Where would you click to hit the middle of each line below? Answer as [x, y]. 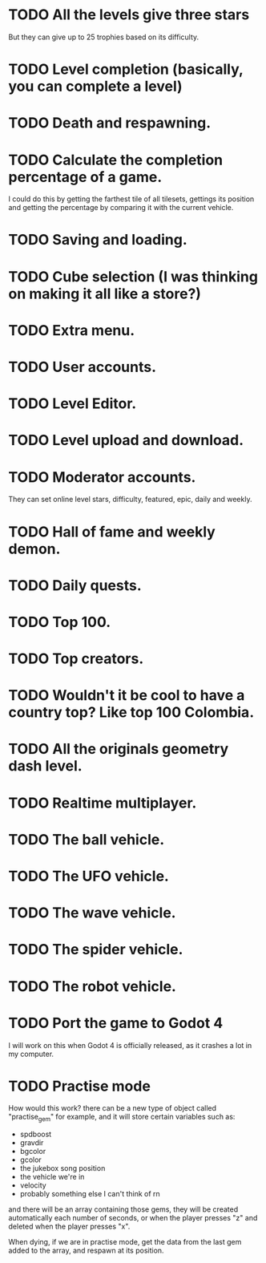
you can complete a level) [95, 87]
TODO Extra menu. [72, 330]
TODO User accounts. [83, 367]
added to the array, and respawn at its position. [86, 1251]
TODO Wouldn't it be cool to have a [127, 696]
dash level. [45, 766]
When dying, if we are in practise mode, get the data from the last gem [125, 1242]
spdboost [36, 1134]
